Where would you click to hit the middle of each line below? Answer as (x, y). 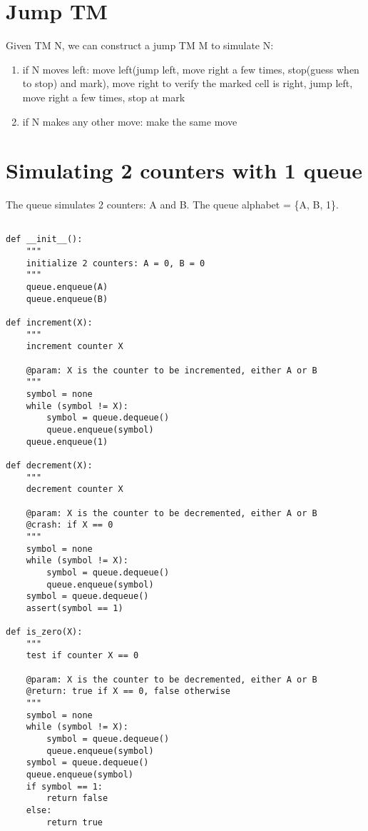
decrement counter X (75, 489)
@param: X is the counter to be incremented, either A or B (172, 370)
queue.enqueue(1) (67, 442)
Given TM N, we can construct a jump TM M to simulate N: (140, 45)
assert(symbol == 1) (75, 608)
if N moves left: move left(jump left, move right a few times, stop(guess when (191, 69)
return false (77, 799)
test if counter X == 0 (82, 656)
